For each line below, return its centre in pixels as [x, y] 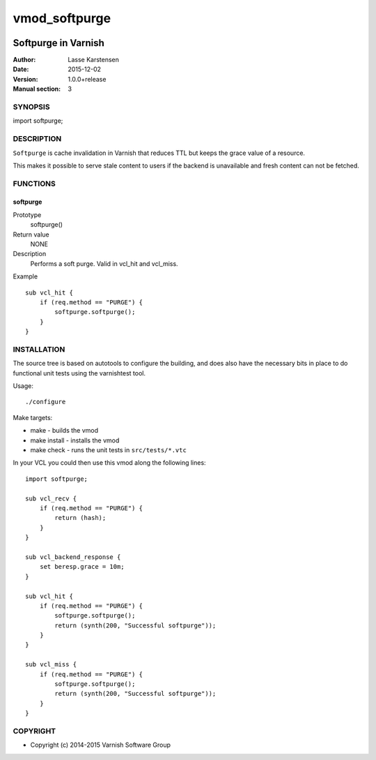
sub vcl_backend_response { [73, 557]
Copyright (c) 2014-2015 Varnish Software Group [100, 745]
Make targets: [33, 417]
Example [25, 276]
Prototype [27, 215]
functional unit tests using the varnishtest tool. [79, 373]
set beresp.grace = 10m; [82, 567]
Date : [21, 69]
